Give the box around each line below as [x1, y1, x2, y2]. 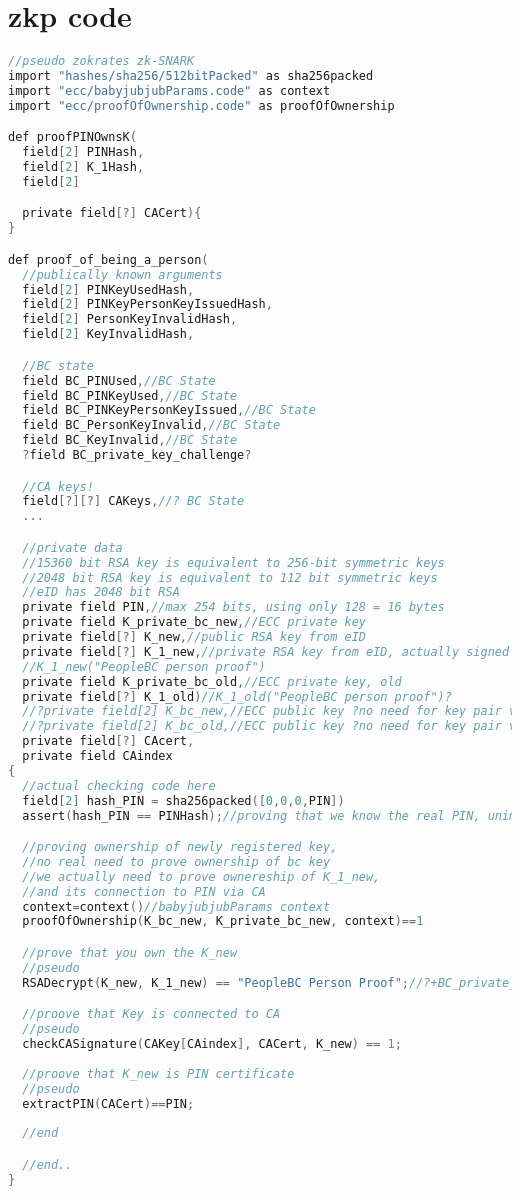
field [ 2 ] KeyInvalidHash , [22, 327, 195, 342]
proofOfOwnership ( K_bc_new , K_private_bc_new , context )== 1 [22, 914, 424, 929]
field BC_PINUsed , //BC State [22, 373, 216, 388]
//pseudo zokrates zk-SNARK [8, 54, 195, 69]
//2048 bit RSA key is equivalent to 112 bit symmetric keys [22, 570, 438, 585]
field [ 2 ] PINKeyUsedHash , [22, 282, 195, 297]
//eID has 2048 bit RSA [22, 585, 180, 600]
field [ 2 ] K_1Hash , [22, 160, 145, 175]
